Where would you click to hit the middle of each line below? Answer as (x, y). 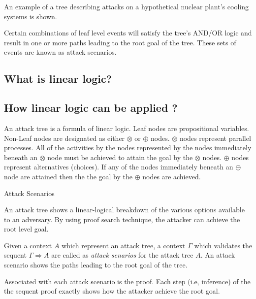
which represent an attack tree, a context (124, 245)
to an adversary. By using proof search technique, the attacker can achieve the (122, 219)
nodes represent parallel (215, 138)
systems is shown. (31, 16)
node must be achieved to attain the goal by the (120, 157)
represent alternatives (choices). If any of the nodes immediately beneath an (119, 167)
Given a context (28, 245)
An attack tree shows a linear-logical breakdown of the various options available (124, 210)
